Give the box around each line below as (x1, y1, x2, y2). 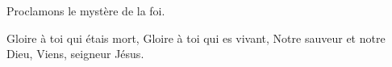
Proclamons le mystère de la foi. (6, 2, 165, 19)
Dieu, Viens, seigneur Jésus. (6, 45, 144, 62)
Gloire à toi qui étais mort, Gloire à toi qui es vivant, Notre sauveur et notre (6, 29, 386, 46)
